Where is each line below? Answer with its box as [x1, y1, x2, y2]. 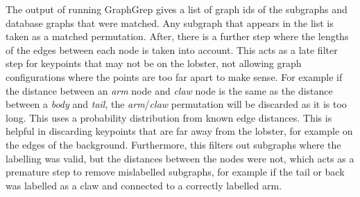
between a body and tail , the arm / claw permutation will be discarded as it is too [6, 97, 347, 111]
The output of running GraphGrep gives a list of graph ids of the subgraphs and [6, 2, 348, 16]
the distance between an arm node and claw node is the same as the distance [6, 83, 333, 97]
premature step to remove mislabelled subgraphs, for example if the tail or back [6, 165, 345, 179]
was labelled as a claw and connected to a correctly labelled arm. [6, 178, 282, 192]
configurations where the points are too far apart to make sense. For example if [6, 69, 343, 84]
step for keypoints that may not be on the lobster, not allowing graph [6, 56, 302, 71]
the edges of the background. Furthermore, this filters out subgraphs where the [6, 137, 341, 151]
